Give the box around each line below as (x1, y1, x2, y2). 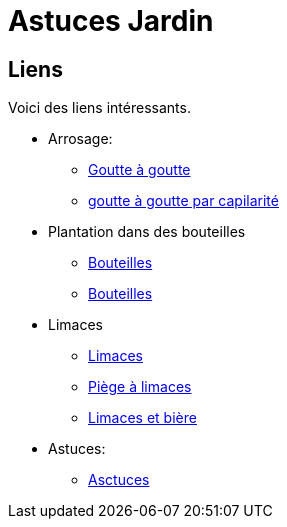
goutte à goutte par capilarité (88, 192, 279, 210)
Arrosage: (48, 130, 113, 148)
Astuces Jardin (8, 4, 214, 38)
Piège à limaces (88, 378, 192, 396)
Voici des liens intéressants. (8, 99, 191, 117)
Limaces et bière (88, 409, 197, 427)
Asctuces (88, 471, 150, 489)
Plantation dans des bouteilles (48, 223, 246, 241)
